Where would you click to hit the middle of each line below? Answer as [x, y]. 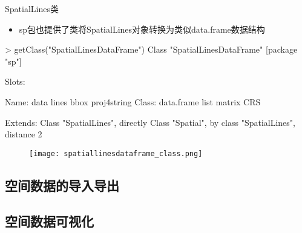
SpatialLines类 [32, 8]
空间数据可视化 [49, 221]
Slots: [15, 81]
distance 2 [24, 134]
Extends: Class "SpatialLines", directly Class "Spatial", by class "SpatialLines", [150, 122]
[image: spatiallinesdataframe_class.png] [116, 153]
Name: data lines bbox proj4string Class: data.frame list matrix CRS [133, 101]
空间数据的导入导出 [62, 185]
